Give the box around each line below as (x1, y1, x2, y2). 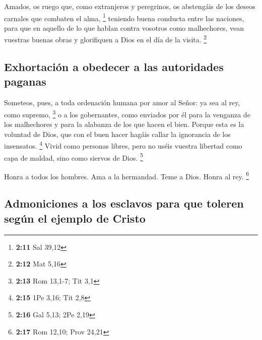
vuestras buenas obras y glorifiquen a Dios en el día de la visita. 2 (4, 33, 207, 45)
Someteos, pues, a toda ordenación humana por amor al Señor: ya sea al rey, (4, 97, 240, 108)
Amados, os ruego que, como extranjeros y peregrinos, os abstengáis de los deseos (4, 1, 255, 11)
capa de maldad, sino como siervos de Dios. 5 (4, 151, 143, 163)
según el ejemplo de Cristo (4, 210, 146, 226)
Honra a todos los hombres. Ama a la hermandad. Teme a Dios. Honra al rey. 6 (4, 169, 249, 181)
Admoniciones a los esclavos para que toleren (4, 195, 244, 211)
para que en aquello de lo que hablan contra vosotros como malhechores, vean (4, 22, 244, 33)
